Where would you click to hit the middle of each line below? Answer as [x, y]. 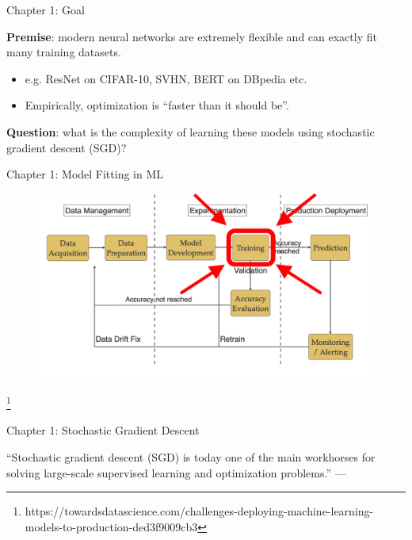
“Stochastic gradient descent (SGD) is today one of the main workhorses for [191, 456]
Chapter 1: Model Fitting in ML [85, 174]
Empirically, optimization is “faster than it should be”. [157, 105]
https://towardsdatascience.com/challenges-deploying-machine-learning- [199, 511]
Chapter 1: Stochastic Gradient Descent [103, 430]
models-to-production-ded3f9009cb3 [111, 526]
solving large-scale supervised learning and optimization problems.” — [176, 472]
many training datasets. [64, 52]
